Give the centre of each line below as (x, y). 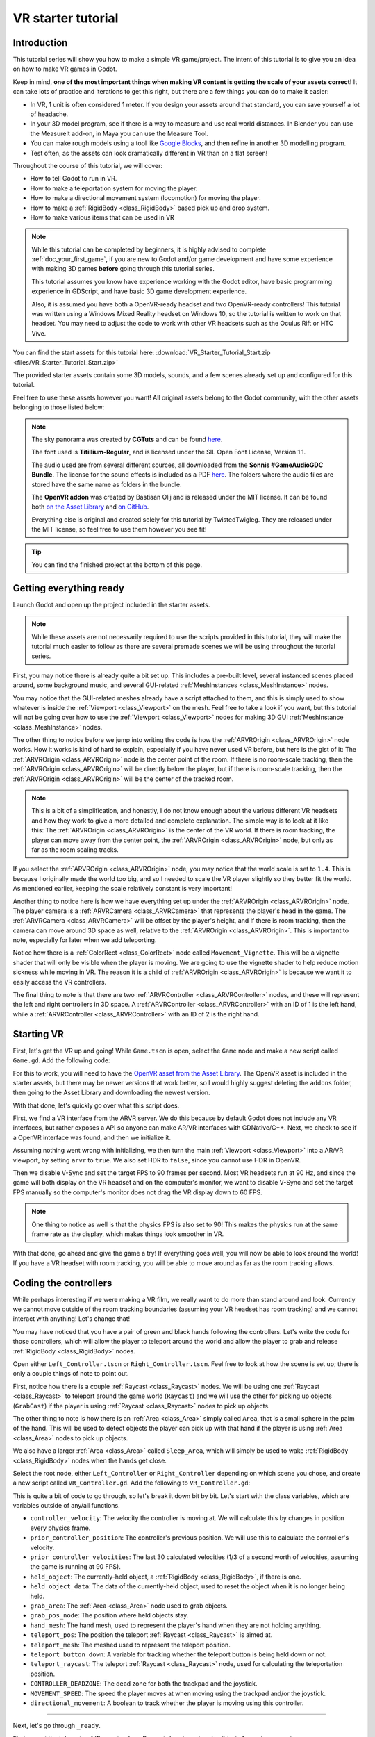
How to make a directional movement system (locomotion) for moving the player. (146, 198)
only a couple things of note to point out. (71, 1374)
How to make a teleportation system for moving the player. (114, 188)
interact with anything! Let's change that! (72, 1319)
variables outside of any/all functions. (67, 1506)
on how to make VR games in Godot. (65, 69)
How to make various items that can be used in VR (102, 217)
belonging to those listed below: (59, 407)
